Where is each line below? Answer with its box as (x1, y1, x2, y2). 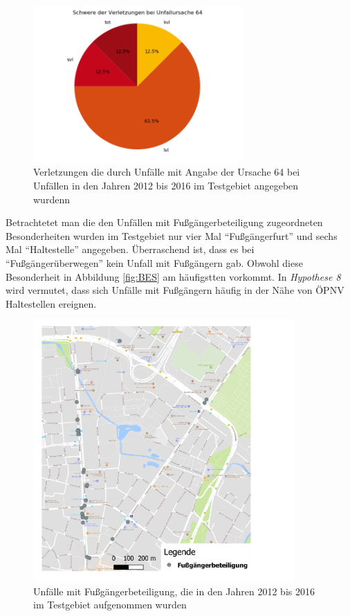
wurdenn (33, 192, 70, 206)
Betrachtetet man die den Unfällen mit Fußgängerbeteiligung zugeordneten (6, 215, 323, 230)
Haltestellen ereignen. (6, 296, 97, 310)
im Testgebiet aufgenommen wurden (33, 597, 187, 612)
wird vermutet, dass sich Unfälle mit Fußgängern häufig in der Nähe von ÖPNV (6, 283, 344, 297)
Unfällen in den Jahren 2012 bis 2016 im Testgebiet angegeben (33, 178, 299, 192)
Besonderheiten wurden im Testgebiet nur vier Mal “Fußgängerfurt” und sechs (6, 228, 338, 243)
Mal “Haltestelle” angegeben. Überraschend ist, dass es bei (6, 242, 255, 256)
